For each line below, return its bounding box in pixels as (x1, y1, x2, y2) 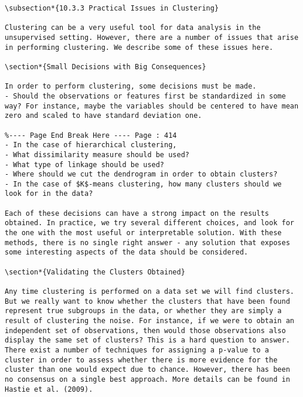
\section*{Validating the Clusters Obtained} (5, 267, 185, 276)
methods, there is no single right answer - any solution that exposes (5, 238, 290, 247)
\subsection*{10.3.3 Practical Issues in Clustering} (5, 4, 219, 12)
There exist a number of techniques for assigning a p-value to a (5, 345, 270, 354)
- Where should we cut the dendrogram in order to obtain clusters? (5, 170, 278, 179)
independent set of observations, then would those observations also (5, 326, 286, 335)
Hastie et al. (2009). (5, 385, 93, 393)
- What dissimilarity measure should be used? (5, 150, 189, 159)
